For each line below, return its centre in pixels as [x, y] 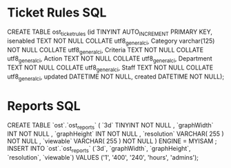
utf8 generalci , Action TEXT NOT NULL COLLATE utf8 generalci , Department [110, 60]
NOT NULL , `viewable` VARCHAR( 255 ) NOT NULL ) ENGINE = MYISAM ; [112, 141]
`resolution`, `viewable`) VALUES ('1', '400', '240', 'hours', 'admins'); [103, 158]
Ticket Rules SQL [57, 13]
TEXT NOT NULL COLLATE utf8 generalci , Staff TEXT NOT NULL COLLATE [110, 68]
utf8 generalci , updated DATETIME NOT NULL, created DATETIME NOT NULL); [116, 77]
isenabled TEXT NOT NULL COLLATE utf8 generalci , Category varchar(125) [111, 41]
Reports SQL [44, 106]
